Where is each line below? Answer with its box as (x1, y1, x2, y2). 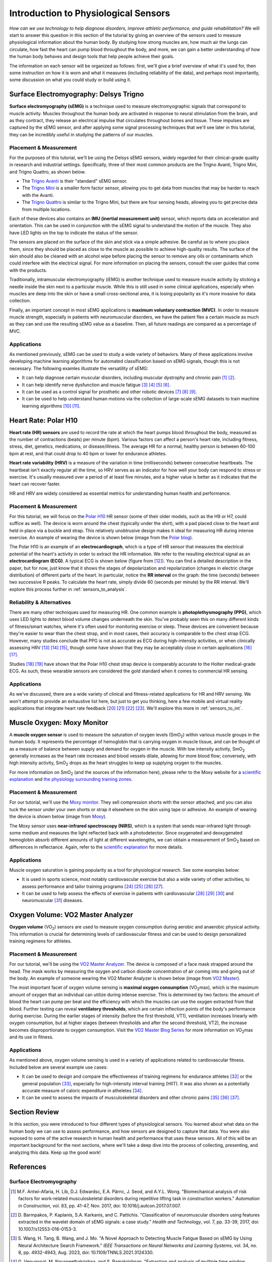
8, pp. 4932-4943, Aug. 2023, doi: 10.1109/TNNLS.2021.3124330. (18, 1249, 154, 1255)
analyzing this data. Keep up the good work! (9, 1149, 101, 1155)
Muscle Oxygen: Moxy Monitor (9, 718, 108, 727)
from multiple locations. (22, 206, 71, 212)
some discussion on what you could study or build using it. (9, 77, 131, 83)
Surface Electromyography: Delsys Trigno (9, 90, 144, 98)
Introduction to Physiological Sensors (9, 8, 170, 19)
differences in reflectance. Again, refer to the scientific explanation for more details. (9, 844, 183, 850)
